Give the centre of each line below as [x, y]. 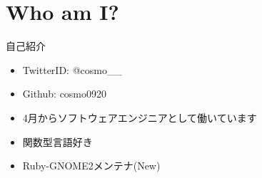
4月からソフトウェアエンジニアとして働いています [140, 117]
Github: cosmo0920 [65, 94]
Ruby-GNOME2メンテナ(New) [91, 166]
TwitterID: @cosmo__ [72, 69]
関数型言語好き [57, 141]
